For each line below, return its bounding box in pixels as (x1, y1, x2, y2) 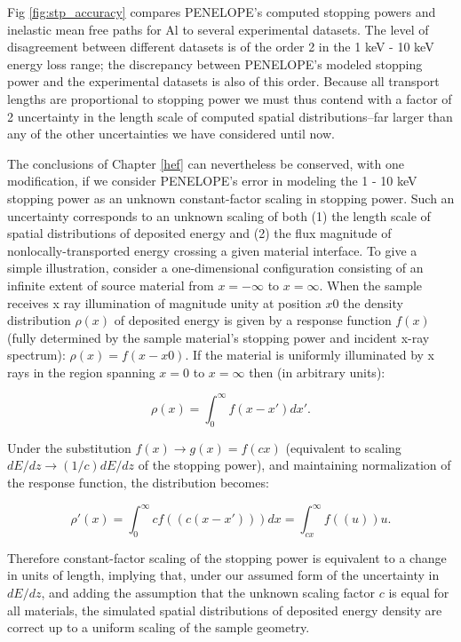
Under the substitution (7, 438, 131, 456)
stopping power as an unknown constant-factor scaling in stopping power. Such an (7, 188, 455, 207)
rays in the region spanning (7, 362, 155, 381)
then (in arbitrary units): (249, 362, 385, 381)
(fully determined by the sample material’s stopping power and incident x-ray (7, 328, 430, 346)
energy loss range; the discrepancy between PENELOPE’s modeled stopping (7, 54, 423, 73)
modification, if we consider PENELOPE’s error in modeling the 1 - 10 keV (7, 171, 417, 190)
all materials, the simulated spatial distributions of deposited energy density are (7, 600, 442, 619)
